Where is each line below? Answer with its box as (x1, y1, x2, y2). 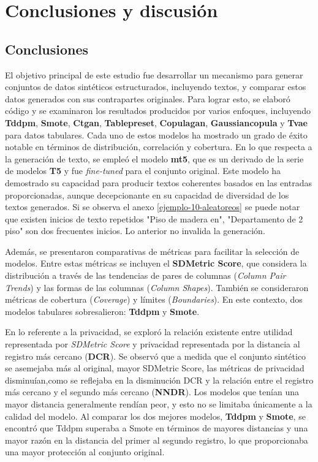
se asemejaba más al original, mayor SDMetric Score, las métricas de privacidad (5, 362, 305, 374)
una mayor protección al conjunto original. (5, 445, 165, 458)
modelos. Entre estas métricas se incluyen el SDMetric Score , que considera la (5, 257, 307, 270)
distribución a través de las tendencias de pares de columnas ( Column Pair (5, 269, 286, 282)
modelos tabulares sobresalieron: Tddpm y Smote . (5, 305, 200, 317)
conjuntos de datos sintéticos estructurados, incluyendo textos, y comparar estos (5, 80, 306, 93)
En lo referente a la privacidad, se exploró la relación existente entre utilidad (5, 325, 293, 338)
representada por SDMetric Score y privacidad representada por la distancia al (5, 338, 300, 350)
